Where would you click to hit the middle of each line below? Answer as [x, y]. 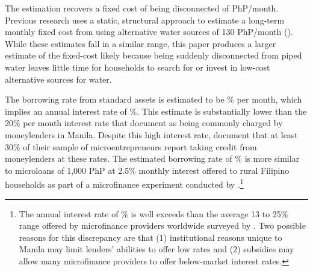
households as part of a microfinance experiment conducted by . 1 [124, 183]
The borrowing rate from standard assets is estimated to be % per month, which [153, 99]
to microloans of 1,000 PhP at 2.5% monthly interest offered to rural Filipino [147, 170]
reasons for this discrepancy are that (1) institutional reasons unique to [150, 237]
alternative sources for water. [58, 79]
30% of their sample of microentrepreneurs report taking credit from [131, 146]
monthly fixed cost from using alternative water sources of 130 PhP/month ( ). [149, 32]
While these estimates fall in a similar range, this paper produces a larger [141, 43]
